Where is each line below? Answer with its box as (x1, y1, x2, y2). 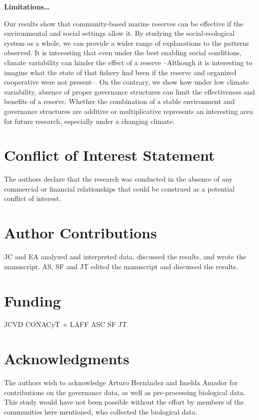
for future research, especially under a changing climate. (4, 115, 175, 126)
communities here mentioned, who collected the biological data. (4, 406, 198, 417)
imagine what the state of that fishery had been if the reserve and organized (4, 67, 237, 77)
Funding (4, 290, 61, 311)
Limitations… (4, 1, 50, 11)
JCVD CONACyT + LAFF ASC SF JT (4, 319, 127, 329)
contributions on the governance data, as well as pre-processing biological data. (4, 387, 246, 397)
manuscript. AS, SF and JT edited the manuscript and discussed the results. (4, 261, 238, 271)
